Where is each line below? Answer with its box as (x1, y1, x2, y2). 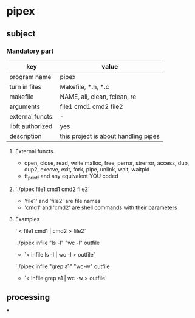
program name (9, 72, 52, 81)
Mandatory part (6, 47, 54, 55)
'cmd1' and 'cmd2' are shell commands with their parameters (24, 204, 177, 211)
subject (6, 29, 36, 39)
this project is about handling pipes (60, 132, 160, 140)
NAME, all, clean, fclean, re (60, 92, 137, 101)
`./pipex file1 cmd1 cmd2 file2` (15, 185, 90, 193)
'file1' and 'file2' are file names (24, 197, 101, 204)
